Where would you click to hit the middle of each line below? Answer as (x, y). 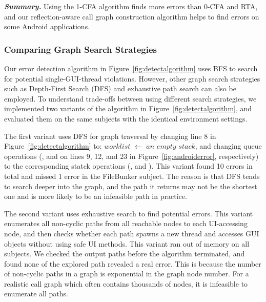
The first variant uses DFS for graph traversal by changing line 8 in (110, 136)
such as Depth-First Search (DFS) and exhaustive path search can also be (120, 88)
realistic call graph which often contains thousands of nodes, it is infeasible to (126, 283)
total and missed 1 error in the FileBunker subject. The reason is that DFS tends (132, 176)
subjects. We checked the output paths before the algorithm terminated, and (125, 254)
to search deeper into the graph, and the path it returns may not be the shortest (131, 186)
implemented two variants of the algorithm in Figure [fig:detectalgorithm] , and (128, 108)
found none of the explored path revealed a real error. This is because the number (133, 263)
